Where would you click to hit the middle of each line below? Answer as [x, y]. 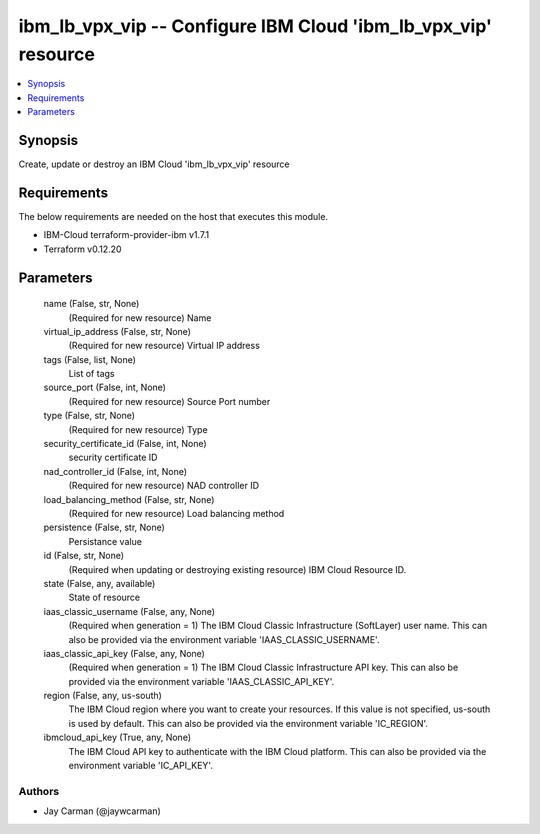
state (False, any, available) [99, 583]
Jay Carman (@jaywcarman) [102, 811]
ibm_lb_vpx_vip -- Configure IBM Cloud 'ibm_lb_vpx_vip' [255, 26]
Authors [39, 791]
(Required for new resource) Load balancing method [176, 513]
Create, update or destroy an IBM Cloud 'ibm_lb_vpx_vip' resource [154, 164]
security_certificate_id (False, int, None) [125, 444]
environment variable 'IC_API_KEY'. [141, 766]
